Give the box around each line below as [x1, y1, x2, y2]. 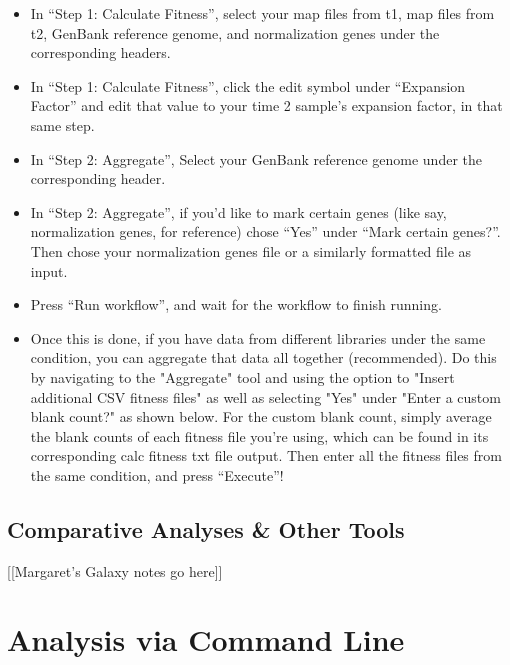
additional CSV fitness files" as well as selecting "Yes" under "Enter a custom [30, 386, 501, 407]
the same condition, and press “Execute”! [30, 464, 284, 485]
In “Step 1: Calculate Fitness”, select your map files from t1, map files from [30, 3, 495, 23]
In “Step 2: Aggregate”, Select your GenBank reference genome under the [30, 148, 482, 169]
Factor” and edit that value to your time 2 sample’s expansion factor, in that [30, 95, 503, 116]
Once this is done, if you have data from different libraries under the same [30, 327, 486, 348]
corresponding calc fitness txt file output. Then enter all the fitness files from [30, 445, 502, 466]
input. [30, 260, 68, 281]
